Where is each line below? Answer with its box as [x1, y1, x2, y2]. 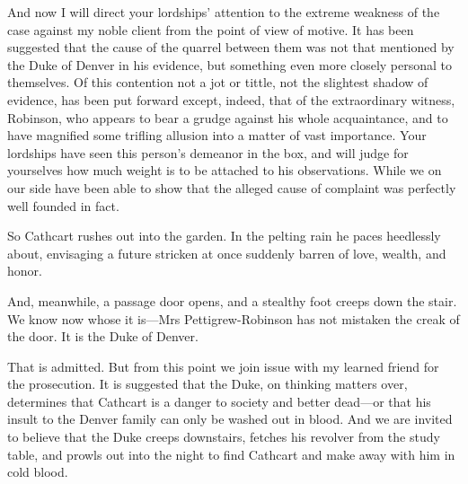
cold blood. [7, 462, 68, 481]
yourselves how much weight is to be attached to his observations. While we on [7, 161, 442, 180]
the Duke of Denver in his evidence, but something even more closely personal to [7, 55, 453, 74]
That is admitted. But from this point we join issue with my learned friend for [7, 356, 439, 375]
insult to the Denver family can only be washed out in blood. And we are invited [7, 409, 453, 428]
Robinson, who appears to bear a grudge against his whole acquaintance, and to [7, 108, 448, 127]
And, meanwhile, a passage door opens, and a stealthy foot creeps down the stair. [7, 291, 457, 310]
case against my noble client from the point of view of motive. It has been [7, 20, 414, 39]
